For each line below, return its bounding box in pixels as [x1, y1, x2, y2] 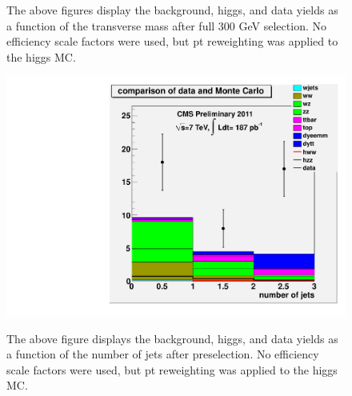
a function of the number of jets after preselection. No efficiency [6, 346, 319, 362]
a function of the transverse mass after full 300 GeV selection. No [6, 17, 326, 34]
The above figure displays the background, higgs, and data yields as [6, 330, 338, 346]
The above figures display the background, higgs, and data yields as [6, 2, 338, 18]
